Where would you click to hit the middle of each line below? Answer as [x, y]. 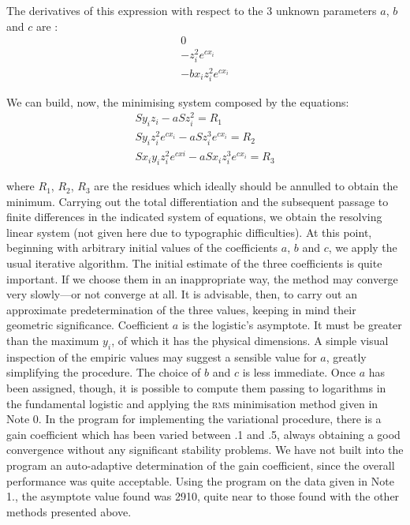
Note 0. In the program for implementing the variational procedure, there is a [194, 419]
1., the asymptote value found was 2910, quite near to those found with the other [203, 496]
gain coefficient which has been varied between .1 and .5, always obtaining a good [203, 434]
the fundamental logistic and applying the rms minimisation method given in [192, 403]
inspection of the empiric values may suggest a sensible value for [162, 356]
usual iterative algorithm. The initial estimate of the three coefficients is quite [194, 263]
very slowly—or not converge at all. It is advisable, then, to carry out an [182, 294]
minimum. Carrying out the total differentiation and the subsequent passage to [198, 201]
